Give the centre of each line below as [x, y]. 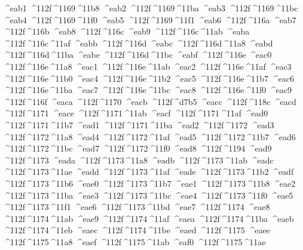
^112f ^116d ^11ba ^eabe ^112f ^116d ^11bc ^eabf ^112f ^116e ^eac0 [137, 55]
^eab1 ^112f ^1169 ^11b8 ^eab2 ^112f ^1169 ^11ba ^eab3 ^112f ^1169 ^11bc [151, 8]
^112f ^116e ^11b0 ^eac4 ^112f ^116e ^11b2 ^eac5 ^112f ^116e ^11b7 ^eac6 [149, 78]
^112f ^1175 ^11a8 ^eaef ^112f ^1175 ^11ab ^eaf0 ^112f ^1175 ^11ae [134, 241]
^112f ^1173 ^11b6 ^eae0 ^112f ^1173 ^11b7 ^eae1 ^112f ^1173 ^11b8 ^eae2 [149, 183]
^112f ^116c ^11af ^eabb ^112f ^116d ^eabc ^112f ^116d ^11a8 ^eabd [138, 43]
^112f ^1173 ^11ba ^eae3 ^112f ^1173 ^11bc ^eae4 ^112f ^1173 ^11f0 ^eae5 [148, 195]
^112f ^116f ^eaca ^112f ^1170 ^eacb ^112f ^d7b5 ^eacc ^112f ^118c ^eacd [150, 101]
